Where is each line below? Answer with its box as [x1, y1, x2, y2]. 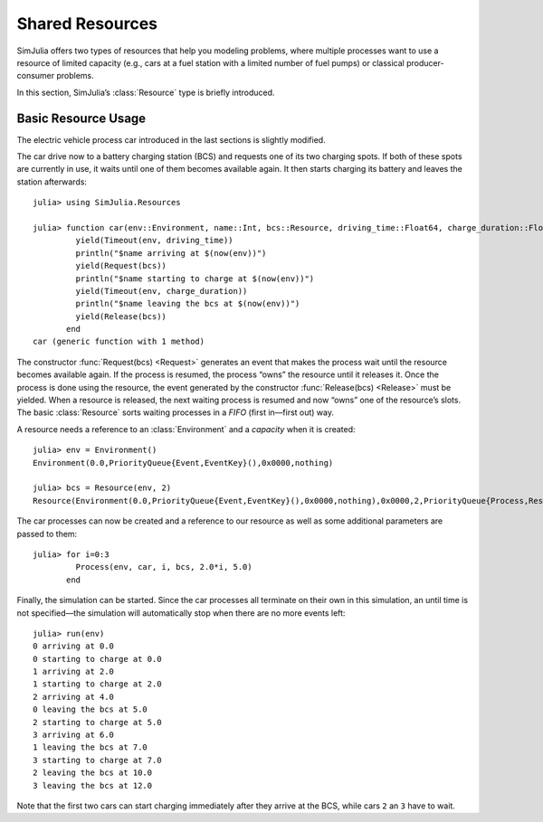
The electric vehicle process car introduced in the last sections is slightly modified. [16, 134, 326, 145]
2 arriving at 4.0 [33, 692, 115, 702]
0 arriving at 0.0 [33, 641, 115, 651]
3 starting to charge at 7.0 [33, 755, 162, 765]
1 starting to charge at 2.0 [33, 679, 162, 689]
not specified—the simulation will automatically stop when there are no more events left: [16, 607, 346, 619]
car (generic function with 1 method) [33, 336, 205, 347]
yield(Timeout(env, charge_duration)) [75, 286, 248, 296]
